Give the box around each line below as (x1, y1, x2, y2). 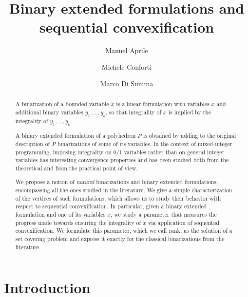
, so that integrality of (105, 108, 162, 116)
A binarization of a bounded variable (15, 99, 109, 108)
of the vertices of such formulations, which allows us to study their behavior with (15, 194, 221, 202)
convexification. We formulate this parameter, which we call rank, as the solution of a (15, 226, 232, 235)
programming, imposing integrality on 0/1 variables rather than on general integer (15, 148, 225, 156)
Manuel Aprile (105, 45, 148, 56)
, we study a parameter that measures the (111, 210, 217, 218)
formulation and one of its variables (15, 210, 106, 218)
